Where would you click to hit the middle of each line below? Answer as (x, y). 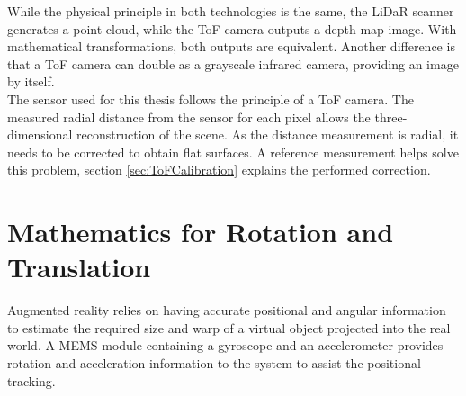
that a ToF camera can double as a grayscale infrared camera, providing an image (233, 63)
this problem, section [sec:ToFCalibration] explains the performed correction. (219, 170)
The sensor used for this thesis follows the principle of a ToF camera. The (211, 99)
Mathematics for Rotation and (201, 232)
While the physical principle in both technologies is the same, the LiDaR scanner (231, 11)
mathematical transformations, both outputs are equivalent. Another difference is (231, 46)
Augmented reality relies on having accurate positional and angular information (227, 310)
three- (391, 117)
